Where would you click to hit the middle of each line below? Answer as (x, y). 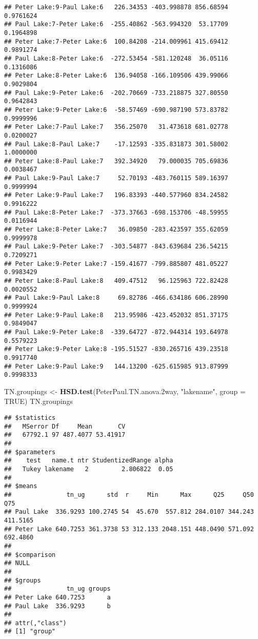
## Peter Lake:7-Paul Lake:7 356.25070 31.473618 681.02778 (116, 127)
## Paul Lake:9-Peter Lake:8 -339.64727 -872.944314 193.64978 (116, 332)
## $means (21, 486)
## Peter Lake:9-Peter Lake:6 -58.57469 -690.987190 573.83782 (116, 110)
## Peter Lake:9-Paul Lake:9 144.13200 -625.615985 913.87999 (116, 366)
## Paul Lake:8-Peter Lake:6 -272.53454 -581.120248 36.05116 (116, 58)
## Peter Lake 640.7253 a (57, 597)
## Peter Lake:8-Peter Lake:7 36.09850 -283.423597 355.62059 (116, 230)
